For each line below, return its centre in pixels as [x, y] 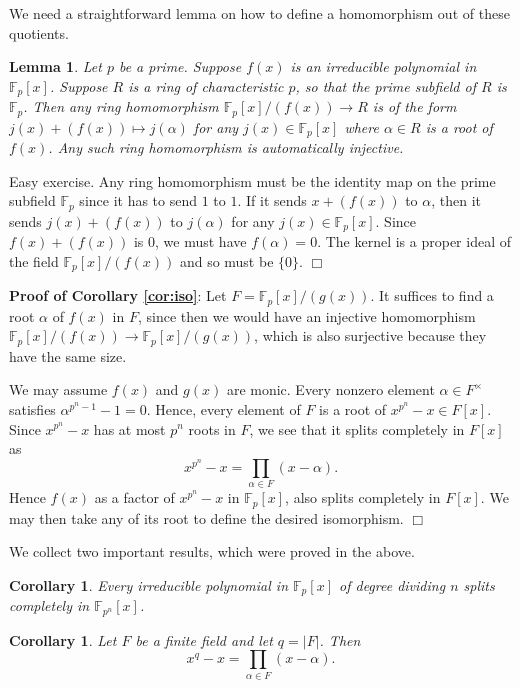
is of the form [414, 106]
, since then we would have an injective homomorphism [306, 315]
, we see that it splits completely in [357, 428]
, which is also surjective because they [370, 335]
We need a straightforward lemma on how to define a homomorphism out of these [259, 13]
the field [34, 260]
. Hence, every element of [223, 408]
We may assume [58, 389]
